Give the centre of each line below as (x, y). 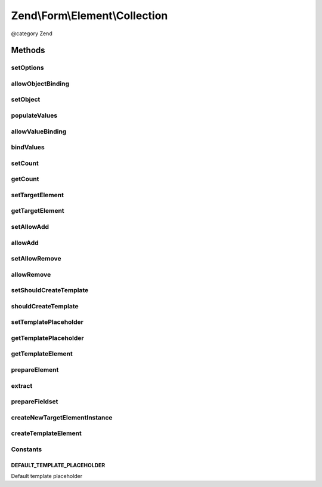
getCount (25, 179)
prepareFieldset (35, 402)
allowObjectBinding (40, 84)
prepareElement (35, 370)
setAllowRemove (36, 259)
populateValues (34, 115)
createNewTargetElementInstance (62, 417)
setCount (25, 163)
